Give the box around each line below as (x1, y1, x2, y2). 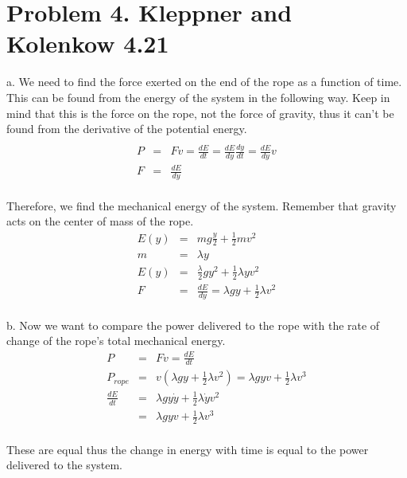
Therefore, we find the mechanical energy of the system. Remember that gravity (6, 197, 397, 214)
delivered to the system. (6, 456, 123, 473)
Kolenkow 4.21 (6, 27, 169, 60)
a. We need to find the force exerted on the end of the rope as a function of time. (6, 73, 402, 90)
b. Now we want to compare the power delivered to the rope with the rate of (6, 316, 380, 333)
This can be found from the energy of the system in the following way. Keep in (6, 88, 390, 105)
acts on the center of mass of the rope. (6, 213, 194, 229)
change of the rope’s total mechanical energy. (6, 332, 226, 349)
